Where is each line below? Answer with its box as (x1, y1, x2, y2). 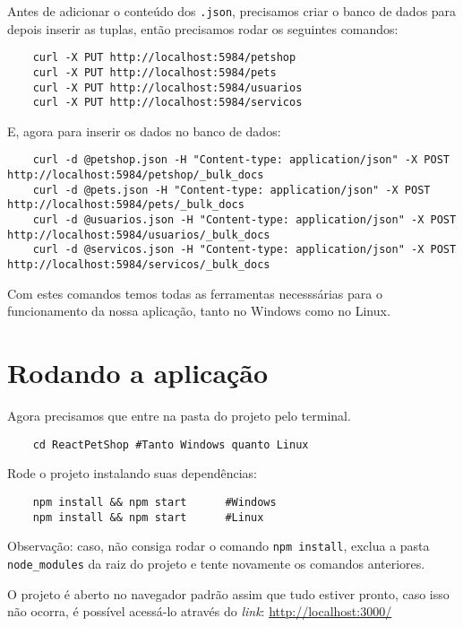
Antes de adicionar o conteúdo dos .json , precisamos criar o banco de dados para (7, 2, 457, 20)
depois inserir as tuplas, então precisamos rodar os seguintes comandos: (7, 19, 399, 38)
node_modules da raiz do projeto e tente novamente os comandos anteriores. (7, 553, 425, 572)
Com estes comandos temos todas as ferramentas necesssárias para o (7, 283, 382, 302)
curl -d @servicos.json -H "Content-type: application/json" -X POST (32, 243, 457, 257)
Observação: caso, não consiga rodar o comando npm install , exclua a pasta (7, 536, 430, 555)
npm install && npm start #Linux (32, 510, 264, 524)
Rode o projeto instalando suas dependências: (7, 464, 258, 483)
